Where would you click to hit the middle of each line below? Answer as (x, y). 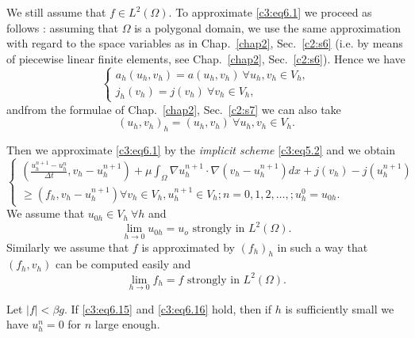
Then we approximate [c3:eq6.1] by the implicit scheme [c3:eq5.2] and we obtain (201, 150)
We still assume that (56, 12)
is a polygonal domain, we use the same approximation (268, 27)
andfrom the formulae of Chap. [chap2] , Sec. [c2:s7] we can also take (174, 109)
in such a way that (323, 247)
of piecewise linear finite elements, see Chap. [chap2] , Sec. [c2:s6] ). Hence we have (206, 58)
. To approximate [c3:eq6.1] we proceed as (270, 12)
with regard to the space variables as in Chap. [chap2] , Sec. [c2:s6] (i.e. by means (205, 43)
